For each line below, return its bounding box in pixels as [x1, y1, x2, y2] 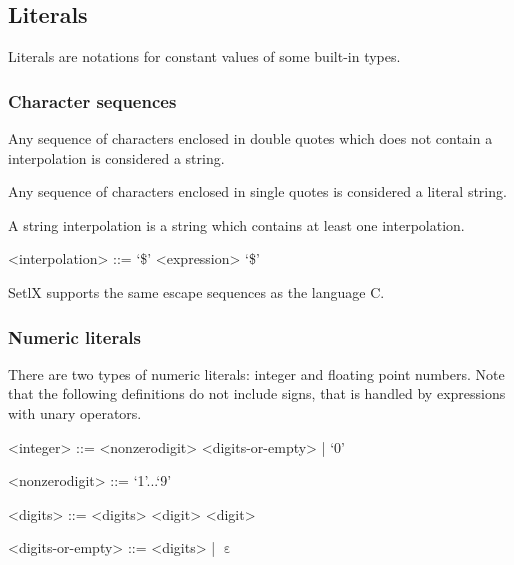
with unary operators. [8, 402, 142, 423]
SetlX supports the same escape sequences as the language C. [8, 281, 385, 302]
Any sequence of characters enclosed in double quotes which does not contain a [8, 128, 493, 149]
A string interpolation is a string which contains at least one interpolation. [8, 214, 465, 235]
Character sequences [8, 88, 177, 113]
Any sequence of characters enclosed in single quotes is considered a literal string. [8, 181, 507, 202]
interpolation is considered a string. [8, 147, 225, 168]
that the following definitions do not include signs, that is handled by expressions [8, 383, 506, 404]
